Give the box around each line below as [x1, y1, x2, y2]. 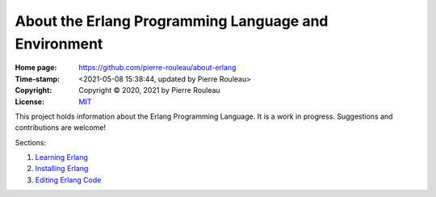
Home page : [15, 63, 57, 73]
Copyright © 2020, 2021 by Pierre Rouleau [78, 86, 221, 95]
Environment [15, 35, 103, 52]
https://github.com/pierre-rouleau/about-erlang [78, 63, 237, 73]
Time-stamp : [15, 73, 61, 84]
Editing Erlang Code [35, 174, 102, 185]
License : [15, 97, 44, 107]
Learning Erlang [35, 153, 89, 162]
